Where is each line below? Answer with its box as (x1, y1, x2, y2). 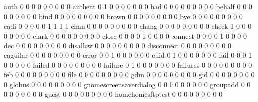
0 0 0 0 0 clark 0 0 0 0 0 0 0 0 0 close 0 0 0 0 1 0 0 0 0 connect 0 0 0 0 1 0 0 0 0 (4, 30, 247, 41)
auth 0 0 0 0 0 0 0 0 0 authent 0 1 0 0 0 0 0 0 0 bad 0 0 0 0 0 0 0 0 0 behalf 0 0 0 (4, 1, 252, 11)
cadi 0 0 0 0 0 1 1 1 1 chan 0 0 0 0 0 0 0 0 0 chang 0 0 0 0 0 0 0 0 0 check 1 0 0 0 (4, 21, 252, 31)
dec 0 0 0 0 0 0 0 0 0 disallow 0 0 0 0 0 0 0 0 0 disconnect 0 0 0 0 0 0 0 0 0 (4, 40, 231, 51)
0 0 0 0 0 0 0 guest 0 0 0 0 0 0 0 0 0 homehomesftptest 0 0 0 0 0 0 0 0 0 (4, 89, 223, 99)
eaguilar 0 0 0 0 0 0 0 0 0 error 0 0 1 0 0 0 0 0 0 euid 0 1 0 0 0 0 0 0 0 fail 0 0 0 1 (4, 50, 252, 60)
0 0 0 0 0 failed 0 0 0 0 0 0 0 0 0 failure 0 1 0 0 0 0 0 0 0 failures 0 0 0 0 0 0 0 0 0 (4, 59, 252, 70)
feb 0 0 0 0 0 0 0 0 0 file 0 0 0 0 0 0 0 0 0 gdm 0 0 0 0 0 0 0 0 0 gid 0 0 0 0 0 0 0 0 (4, 69, 255, 80)
